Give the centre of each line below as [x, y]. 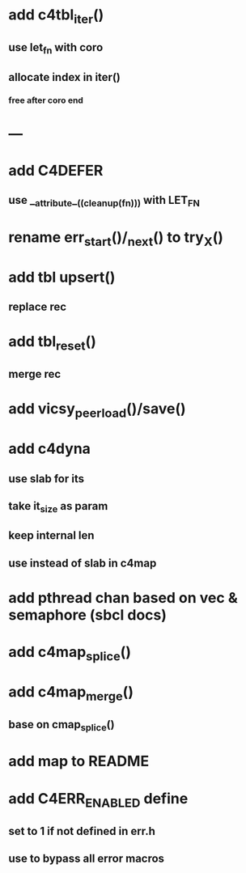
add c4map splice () [70, 654]
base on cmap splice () [61, 726]
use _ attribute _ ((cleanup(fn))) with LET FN [104, 201]
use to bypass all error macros [86, 858]
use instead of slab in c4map [83, 563]
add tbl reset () [53, 343]
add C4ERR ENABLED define [98, 800]
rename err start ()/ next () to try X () [116, 239]
